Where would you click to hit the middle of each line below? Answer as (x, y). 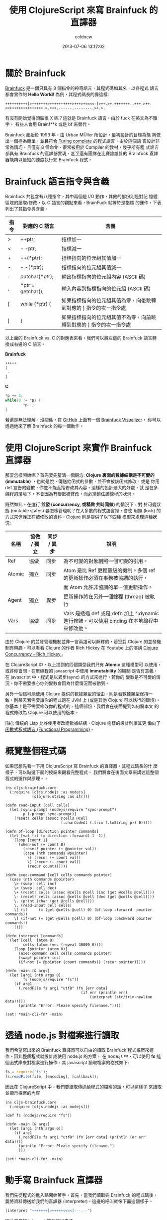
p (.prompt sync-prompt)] (50, 814)
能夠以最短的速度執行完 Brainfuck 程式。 (51, 159)
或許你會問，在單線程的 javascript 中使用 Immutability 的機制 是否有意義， (82, 670)
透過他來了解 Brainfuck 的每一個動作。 (44, 426)
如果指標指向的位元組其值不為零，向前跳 (109, 317)
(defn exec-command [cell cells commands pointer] (59, 875)
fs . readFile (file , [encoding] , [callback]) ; (52, 1077)
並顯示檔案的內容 (23, 1093)
